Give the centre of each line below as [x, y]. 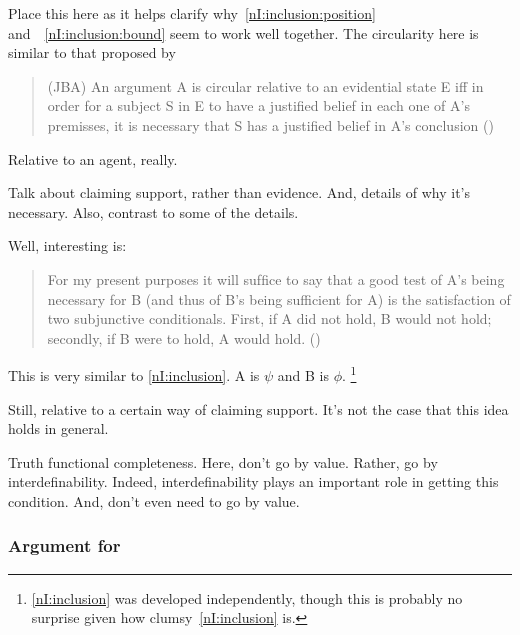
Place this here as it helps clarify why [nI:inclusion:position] [192, 13]
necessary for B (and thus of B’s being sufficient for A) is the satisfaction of [279, 298]
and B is [303, 374]
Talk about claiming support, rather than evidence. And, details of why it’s [239, 192]
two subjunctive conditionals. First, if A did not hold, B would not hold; [269, 318]
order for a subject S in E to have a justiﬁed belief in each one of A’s [258, 105]
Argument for [64, 545]
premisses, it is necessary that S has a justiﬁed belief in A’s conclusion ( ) [270, 124]
